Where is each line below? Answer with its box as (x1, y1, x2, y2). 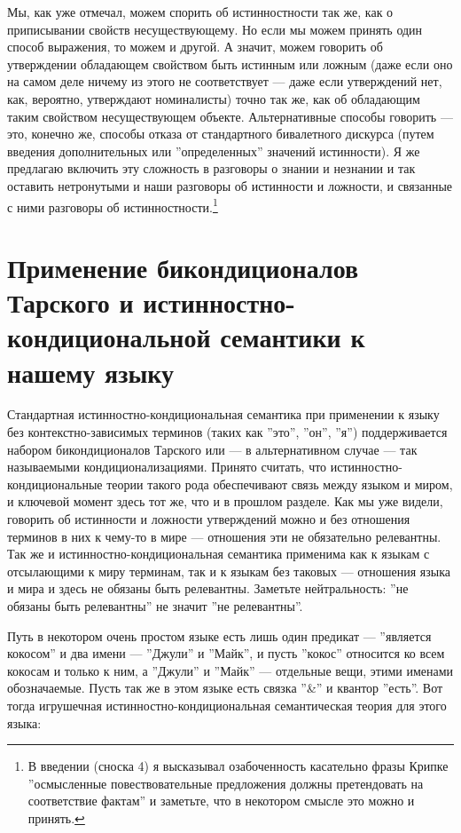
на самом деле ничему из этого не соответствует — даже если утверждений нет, (7, 72, 442, 91)
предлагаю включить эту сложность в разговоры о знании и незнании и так (7, 159, 416, 178)
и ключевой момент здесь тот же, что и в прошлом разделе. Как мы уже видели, (7, 492, 443, 511)
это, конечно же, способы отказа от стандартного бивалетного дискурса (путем (7, 124, 434, 143)
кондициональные (7, 474, 103, 493)
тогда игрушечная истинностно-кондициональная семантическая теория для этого (7, 695, 447, 714)
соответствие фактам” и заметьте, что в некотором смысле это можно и (27, 791, 415, 810)
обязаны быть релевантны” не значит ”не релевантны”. (7, 597, 303, 615)
